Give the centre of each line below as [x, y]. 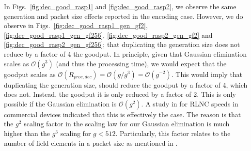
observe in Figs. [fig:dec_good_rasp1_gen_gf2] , [76, 25]
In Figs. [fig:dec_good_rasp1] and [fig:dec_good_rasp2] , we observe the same [120, 6]
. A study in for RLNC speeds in [190, 103]
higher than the [27, 133]
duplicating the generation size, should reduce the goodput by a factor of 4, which [126, 84]
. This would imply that [207, 74]
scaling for [76, 133]
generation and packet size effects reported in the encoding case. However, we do [124, 16]
